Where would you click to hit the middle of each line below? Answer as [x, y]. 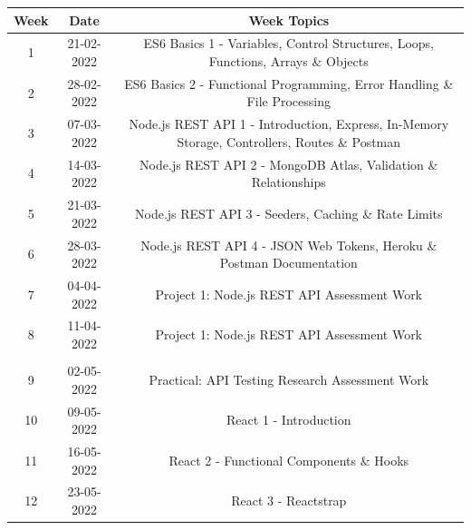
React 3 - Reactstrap [289, 501]
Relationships [288, 182]
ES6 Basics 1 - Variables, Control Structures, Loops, [288, 43]
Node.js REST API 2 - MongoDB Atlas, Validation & [289, 164]
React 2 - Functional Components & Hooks [289, 460]
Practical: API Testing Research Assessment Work [289, 379]
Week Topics [289, 20]
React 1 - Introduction [289, 420]
